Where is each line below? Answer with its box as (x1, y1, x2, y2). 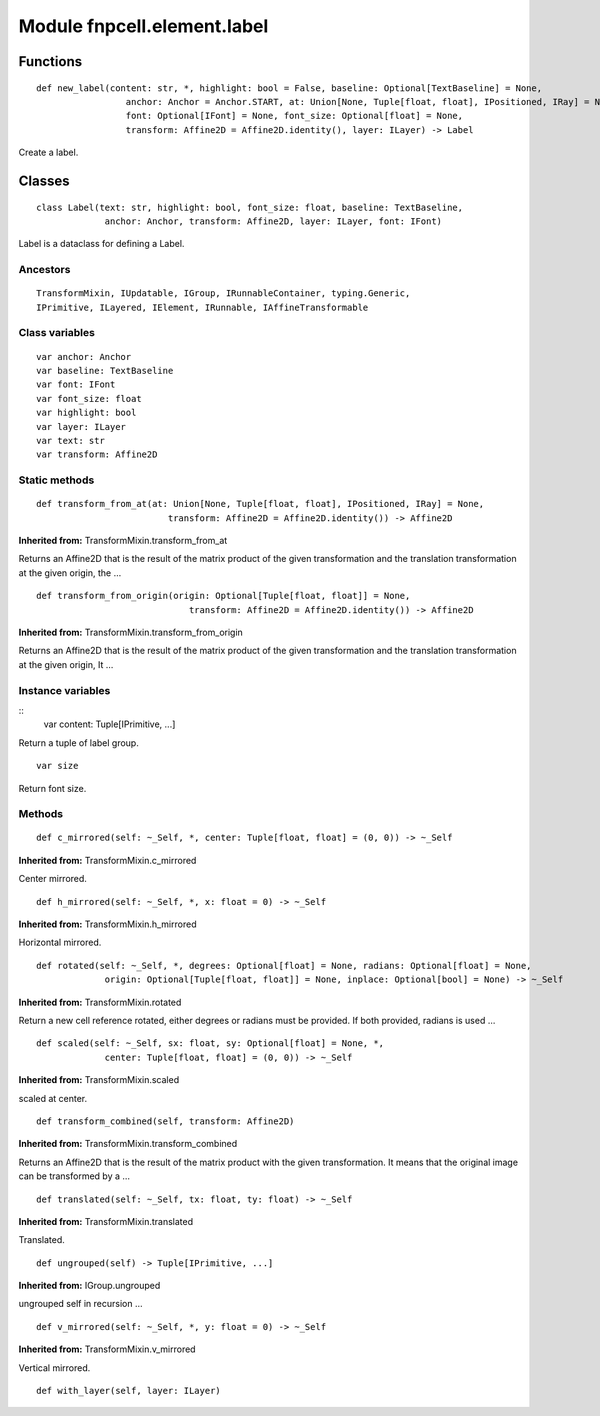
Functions (18, 53, 83, 70)
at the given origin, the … (18, 566, 122, 579)
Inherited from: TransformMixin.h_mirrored (18, 918, 197, 930)
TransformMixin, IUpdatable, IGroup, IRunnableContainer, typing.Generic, (36, 288, 411, 299)
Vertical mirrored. (18, 1361, 91, 1374)
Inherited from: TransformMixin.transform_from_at (18, 535, 228, 547)
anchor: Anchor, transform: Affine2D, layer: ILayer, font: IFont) (104, 215, 443, 227)
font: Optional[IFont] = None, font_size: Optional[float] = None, (125, 110, 464, 122)
